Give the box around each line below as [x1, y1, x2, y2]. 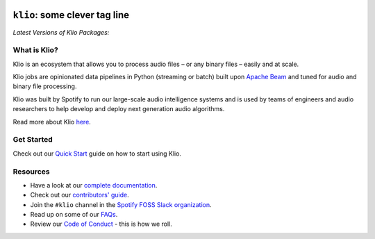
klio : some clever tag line [12, 9, 130, 21]
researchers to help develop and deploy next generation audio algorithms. [12, 105, 225, 113]
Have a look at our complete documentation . [30, 181, 158, 189]
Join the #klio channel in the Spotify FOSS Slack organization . [30, 200, 212, 208]
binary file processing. [12, 82, 77, 90]
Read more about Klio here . [12, 117, 92, 126]
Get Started [12, 135, 53, 145]
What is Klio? [12, 45, 58, 55]
